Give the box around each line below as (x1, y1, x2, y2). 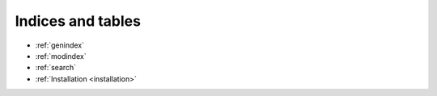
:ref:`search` (35, 63, 77, 73)
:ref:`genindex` (35, 40, 85, 50)
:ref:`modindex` (35, 51, 87, 61)
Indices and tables (15, 12, 142, 30)
